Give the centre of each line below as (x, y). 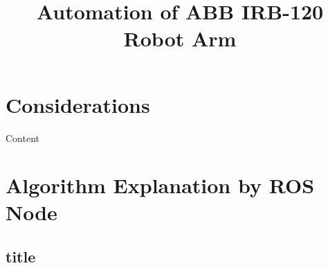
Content (22, 137)
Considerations (78, 104)
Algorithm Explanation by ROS (160, 185)
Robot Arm (180, 38)
